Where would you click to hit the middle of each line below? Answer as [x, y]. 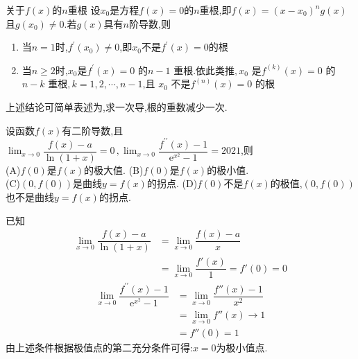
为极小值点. [242, 347]
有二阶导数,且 [93, 130]
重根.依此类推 [204, 70]
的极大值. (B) [114, 169]
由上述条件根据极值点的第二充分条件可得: [99, 347]
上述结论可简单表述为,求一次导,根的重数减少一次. [117, 106]
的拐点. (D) [172, 183]
